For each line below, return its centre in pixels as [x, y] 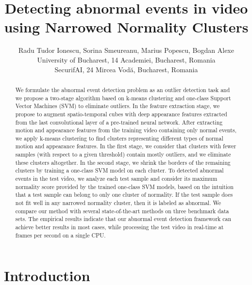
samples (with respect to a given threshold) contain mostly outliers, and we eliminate [123, 154]
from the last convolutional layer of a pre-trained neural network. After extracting [119, 122]
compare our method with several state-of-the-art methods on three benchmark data [122, 211]
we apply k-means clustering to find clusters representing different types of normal [119, 138]
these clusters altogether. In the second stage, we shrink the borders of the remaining [123, 162]
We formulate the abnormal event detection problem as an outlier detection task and [123, 89]
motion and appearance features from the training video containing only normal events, [126, 130]
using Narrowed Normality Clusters [126, 27]
